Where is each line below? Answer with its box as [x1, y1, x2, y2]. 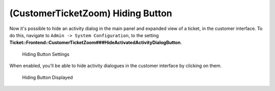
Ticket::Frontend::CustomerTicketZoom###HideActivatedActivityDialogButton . [9, 40, 182, 46]
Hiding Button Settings [22, 51, 70, 57]
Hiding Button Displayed [22, 74, 73, 80]
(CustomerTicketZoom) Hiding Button [9, 8, 173, 19]
